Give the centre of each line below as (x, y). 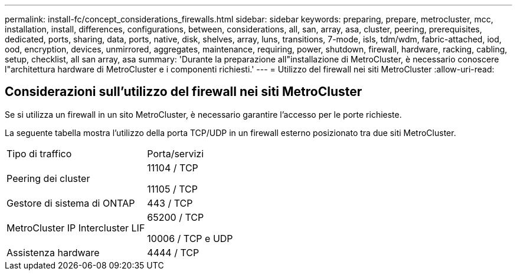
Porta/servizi (176, 153)
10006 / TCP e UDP (190, 238)
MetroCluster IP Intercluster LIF (76, 228)
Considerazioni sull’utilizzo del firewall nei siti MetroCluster (184, 92)
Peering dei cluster (48, 178)
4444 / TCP (173, 252)
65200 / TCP (176, 217)
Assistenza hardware (53, 252)
